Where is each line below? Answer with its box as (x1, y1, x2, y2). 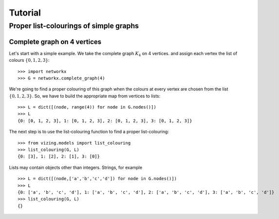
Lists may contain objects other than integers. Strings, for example (9, 164, 143, 170)
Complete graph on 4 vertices (9, 37, 102, 46)
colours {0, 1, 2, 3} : (9, 57, 50, 63)
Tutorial (9, 7, 41, 18)
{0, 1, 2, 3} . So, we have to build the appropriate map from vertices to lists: (9, 93, 161, 99)
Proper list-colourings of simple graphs (9, 21, 139, 30)
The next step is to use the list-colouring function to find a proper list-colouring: (9, 129, 169, 135)
